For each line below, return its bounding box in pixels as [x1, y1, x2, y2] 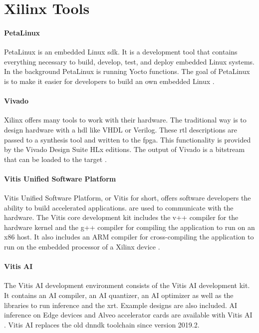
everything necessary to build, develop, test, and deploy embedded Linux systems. [4, 56, 255, 66]
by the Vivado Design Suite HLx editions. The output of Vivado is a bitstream [4, 144, 245, 154]
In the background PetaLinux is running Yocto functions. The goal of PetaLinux [4, 66, 250, 76]
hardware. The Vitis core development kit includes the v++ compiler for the [4, 212, 239, 222]
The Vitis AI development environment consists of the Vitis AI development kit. [4, 280, 250, 290]
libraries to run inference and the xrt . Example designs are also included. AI [4, 299, 238, 310]
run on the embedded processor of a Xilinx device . [4, 241, 160, 252]
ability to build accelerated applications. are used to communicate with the [4, 202, 234, 212]
